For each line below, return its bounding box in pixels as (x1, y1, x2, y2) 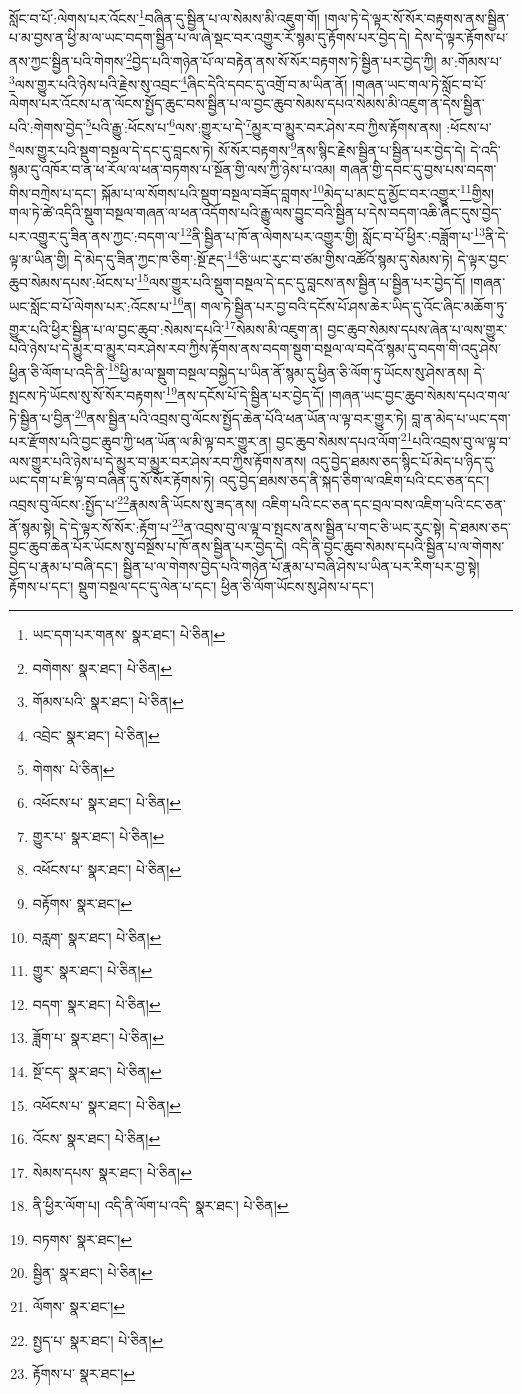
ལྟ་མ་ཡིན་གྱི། (9, 248, 70, 269)
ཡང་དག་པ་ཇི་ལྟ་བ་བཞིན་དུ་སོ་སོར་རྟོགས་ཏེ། (9, 470, 215, 491)
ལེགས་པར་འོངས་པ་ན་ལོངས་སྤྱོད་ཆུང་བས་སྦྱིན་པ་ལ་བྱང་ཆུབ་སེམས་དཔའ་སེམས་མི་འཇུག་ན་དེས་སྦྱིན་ (9, 93, 485, 114)
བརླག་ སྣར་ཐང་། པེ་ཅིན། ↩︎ (32, 926, 162, 947)
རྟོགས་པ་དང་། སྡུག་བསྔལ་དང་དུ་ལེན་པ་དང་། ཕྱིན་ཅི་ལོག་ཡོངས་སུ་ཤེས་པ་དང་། (9, 575, 374, 596)
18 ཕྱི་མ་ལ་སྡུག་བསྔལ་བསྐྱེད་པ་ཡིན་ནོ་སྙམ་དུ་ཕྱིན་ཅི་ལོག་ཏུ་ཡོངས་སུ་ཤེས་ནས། (108, 358, 470, 382)
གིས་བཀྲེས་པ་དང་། (9, 182, 97, 203)
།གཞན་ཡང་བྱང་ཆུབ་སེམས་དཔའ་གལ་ (328, 384, 510, 405)
